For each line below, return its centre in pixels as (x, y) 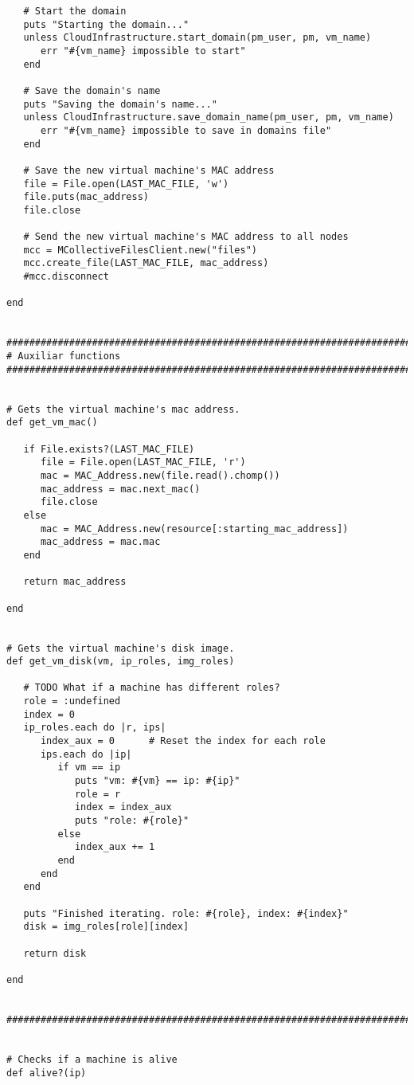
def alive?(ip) (47, 1073)
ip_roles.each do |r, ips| (95, 728)
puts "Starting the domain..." (106, 24)
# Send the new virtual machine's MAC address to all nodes (186, 237)
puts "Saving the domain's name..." (120, 104)
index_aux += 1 (115, 847)
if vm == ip (89, 768)
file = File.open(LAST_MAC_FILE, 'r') (143, 462)
